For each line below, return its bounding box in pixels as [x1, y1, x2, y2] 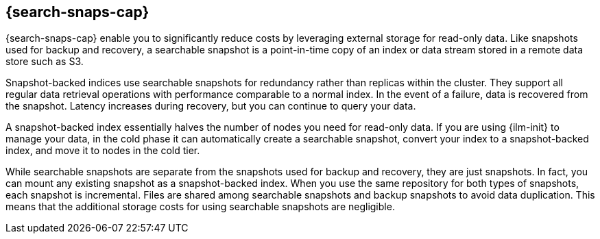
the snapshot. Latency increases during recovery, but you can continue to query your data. [5, 100, 416, 112]
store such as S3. [5, 55, 84, 68]
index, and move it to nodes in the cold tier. [5, 144, 200, 157]
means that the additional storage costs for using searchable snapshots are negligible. [5, 201, 395, 213]
